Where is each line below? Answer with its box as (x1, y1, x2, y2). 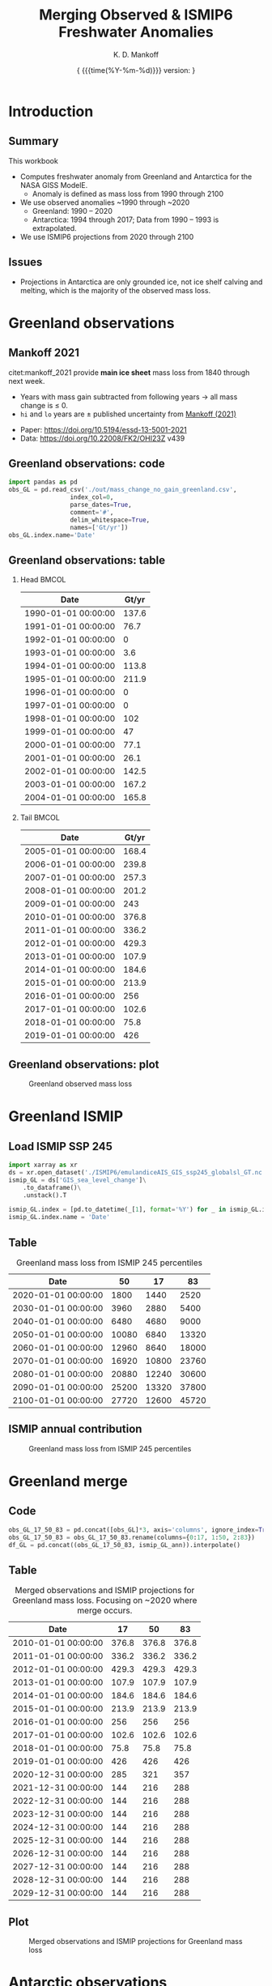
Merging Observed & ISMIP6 (39, 6, 233, 24)
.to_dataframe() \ (23, 1183, 82, 1191)
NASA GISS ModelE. (19, 180, 88, 190)
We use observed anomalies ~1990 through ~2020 (19, 197, 190, 207)
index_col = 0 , (70, 493, 114, 501)
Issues (8, 255, 43, 269)
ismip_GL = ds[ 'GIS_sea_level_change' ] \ (8, 1176, 147, 1184)
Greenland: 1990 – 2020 (32, 206, 113, 215)
